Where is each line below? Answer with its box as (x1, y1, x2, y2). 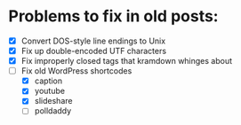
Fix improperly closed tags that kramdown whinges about (20, 56, 233, 66)
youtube (34, 86, 66, 97)
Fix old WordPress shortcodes (20, 66, 133, 76)
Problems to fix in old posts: (8, 6, 219, 27)
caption (34, 75, 63, 86)
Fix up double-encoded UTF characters (20, 46, 166, 56)
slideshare (34, 96, 73, 106)
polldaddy (34, 105, 72, 116)
